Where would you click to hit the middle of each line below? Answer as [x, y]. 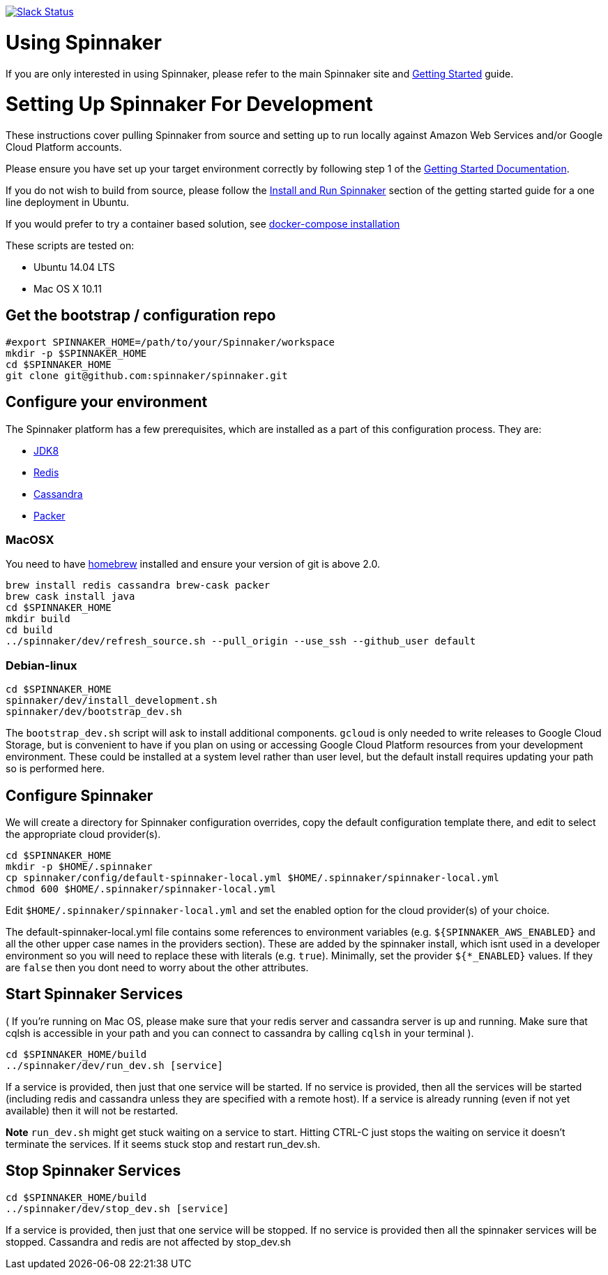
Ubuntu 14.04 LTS [74, 267]
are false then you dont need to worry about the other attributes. [157, 968]
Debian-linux [41, 665]
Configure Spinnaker [79, 795]
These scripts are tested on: [70, 245]
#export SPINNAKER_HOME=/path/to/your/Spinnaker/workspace [170, 342]
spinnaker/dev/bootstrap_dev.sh [94, 712]
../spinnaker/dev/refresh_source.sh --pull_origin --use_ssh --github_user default [241, 641]
